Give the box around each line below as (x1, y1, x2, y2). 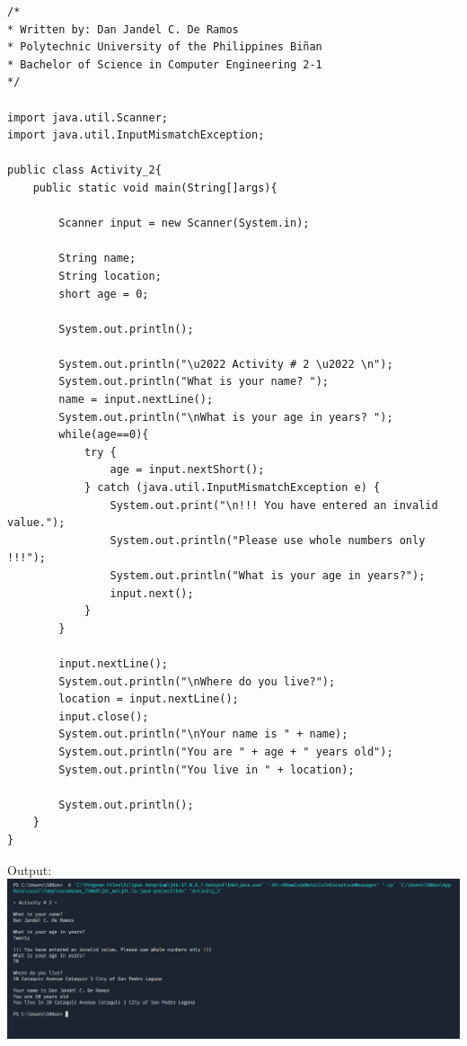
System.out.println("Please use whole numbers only (110, 533, 426, 547)
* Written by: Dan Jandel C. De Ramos (7, 22, 239, 36)
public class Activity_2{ (7, 164, 162, 177)
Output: (7, 860, 52, 879)
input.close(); (58, 710, 149, 723)
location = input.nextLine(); (58, 693, 239, 706)
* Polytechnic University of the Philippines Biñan (7, 40, 322, 54)
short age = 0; (58, 287, 149, 300)
